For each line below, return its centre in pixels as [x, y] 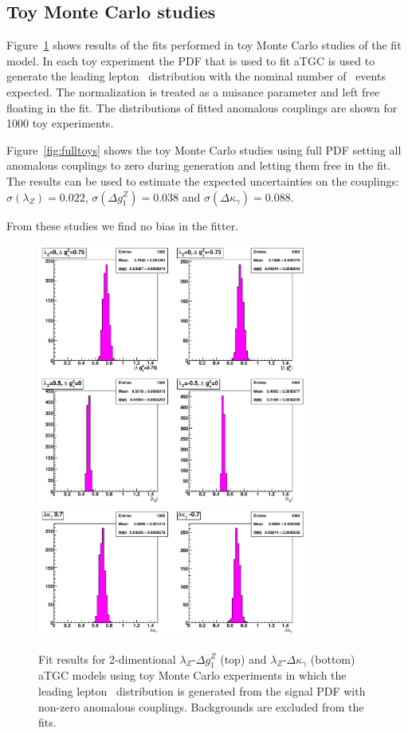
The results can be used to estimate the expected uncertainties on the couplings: [203, 180]
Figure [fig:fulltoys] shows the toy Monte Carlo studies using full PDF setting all [204, 149]
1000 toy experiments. [60, 123]
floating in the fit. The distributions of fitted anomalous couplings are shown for [202, 107]
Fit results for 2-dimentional [107, 659]
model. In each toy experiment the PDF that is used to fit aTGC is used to [191, 60]
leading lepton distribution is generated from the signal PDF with [202, 690]
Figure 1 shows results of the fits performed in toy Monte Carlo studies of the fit [204, 45]
